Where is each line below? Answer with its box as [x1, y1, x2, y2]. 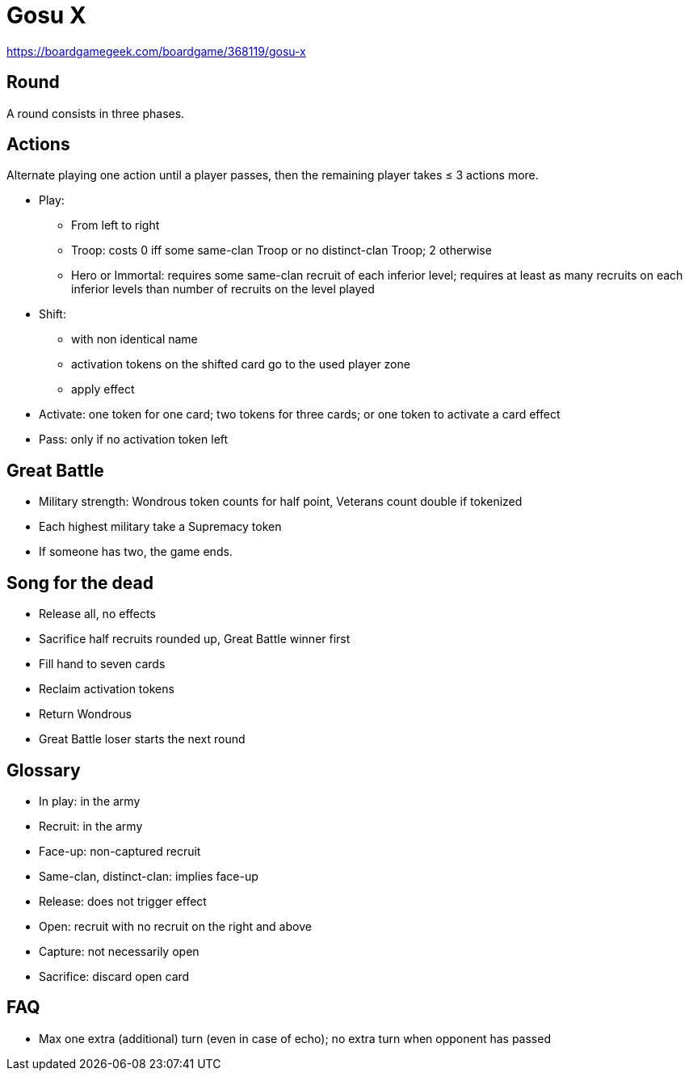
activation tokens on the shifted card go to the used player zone [71, 357, 410, 372]
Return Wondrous [39, 707, 132, 722]
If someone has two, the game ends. [39, 545, 233, 559]
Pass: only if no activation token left [39, 432, 229, 447]
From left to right [71, 218, 160, 233]
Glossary [6, 759, 81, 780]
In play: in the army [39, 793, 141, 808]
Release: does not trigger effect [39, 894, 207, 908]
